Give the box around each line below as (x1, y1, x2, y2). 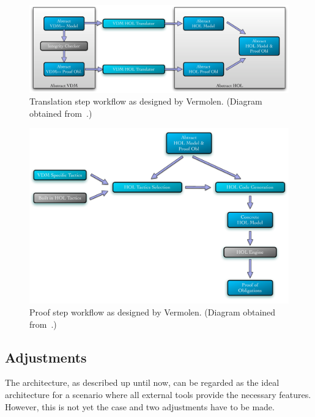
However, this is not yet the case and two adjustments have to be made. (5, 400, 275, 413)
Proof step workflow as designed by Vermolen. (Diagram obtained (29, 305, 276, 318)
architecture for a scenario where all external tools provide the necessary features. (5, 388, 311, 400)
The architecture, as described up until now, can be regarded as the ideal (5, 376, 280, 389)
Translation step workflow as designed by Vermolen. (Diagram (29, 95, 262, 108)
